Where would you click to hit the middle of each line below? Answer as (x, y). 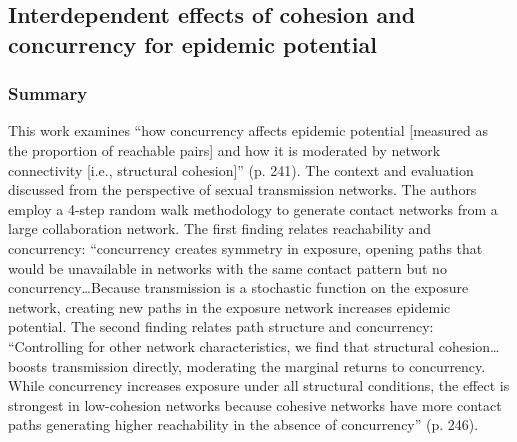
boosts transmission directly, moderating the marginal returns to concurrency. (247, 365)
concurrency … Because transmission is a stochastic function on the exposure (238, 287)
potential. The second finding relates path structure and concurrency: (221, 326)
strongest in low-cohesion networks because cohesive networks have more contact (255, 404)
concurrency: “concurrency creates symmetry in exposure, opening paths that (245, 247)
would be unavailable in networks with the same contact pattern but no (227, 267)
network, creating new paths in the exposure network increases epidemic (229, 306)
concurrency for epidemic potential (192, 43)
